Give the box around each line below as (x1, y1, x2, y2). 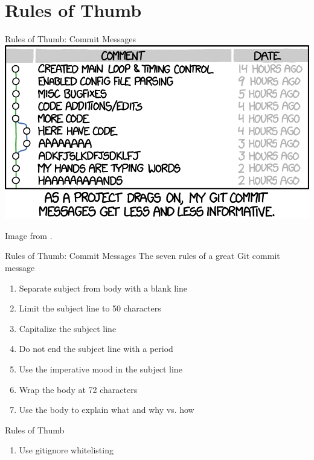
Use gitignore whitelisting (19, 444, 114, 456)
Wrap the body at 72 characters (19, 383, 138, 395)
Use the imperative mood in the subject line (19, 363, 182, 375)
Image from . (5, 229, 53, 241)
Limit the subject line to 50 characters (19, 302, 161, 315)
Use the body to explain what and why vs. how (19, 403, 194, 416)
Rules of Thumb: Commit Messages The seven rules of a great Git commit (5, 249, 280, 262)
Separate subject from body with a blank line (19, 281, 188, 294)
